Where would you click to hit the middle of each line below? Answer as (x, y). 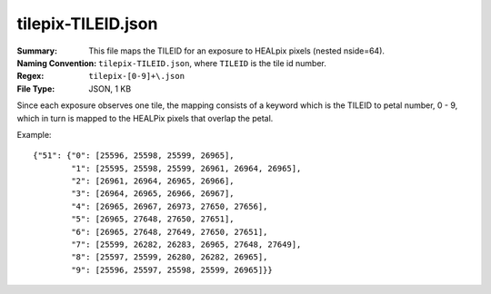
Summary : (37, 51)
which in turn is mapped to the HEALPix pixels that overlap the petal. (145, 118)
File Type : (36, 88)
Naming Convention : (57, 63)
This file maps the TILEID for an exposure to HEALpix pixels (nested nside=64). (237, 51)
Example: (34, 134)
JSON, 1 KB (110, 88)
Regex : (30, 76)
